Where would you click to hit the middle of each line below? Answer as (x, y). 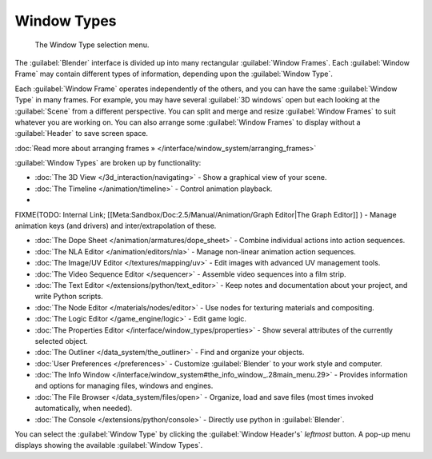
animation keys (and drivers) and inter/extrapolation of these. (116, 226)
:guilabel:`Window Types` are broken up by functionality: (108, 163)
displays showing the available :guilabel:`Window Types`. (109, 445)
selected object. (61, 341)
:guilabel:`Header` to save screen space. (81, 134)
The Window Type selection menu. (92, 45)
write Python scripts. (69, 297)
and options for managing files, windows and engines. (124, 386)
